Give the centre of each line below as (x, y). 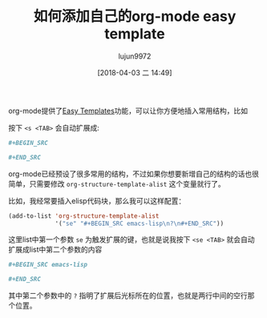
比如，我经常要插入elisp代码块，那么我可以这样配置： (97, 200)
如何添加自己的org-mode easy (135, 16)
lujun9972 (135, 56)
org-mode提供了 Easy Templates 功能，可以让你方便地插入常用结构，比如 (128, 111)
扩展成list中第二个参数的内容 (55, 250)
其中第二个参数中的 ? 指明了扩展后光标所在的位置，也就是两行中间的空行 (128, 296)
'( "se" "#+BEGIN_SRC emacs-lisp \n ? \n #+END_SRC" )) (140, 223)
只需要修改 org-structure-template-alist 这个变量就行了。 (127, 183)
